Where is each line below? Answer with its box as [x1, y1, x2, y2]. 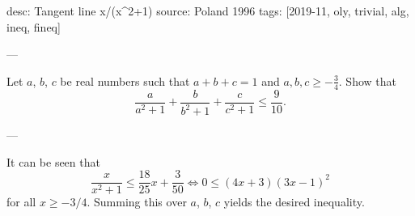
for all [6, 193, 36, 210]
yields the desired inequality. [223, 193, 365, 210]
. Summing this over [87, 193, 187, 210]
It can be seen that [6, 153, 100, 170]
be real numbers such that [60, 72, 190, 89]
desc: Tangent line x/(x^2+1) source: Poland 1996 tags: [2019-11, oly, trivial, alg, [6, 2, 409, 19]
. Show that [338, 72, 396, 89]
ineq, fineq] [6, 18, 61, 35]
